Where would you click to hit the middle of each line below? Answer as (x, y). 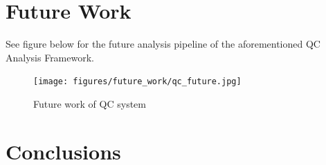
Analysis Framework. (50, 57)
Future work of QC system (90, 103)
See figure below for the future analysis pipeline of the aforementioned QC (163, 44)
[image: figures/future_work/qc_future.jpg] (137, 82)
